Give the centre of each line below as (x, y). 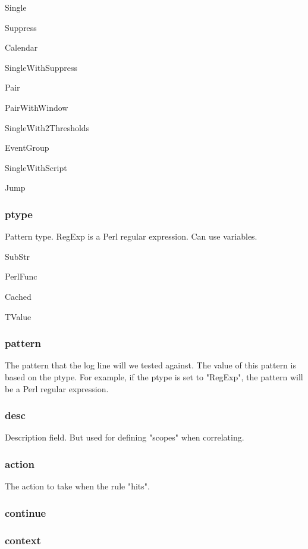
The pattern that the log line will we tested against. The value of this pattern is (150, 365)
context (23, 540)
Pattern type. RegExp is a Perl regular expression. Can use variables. (131, 236)
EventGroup (27, 148)
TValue (18, 316)
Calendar (21, 47)
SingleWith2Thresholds (47, 127)
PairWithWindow (37, 107)
